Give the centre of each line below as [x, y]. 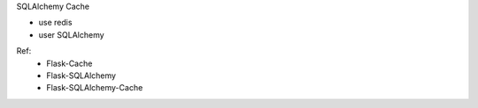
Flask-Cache [69, 63]
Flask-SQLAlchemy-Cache [95, 88]
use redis [55, 23]
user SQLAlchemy [72, 34]
